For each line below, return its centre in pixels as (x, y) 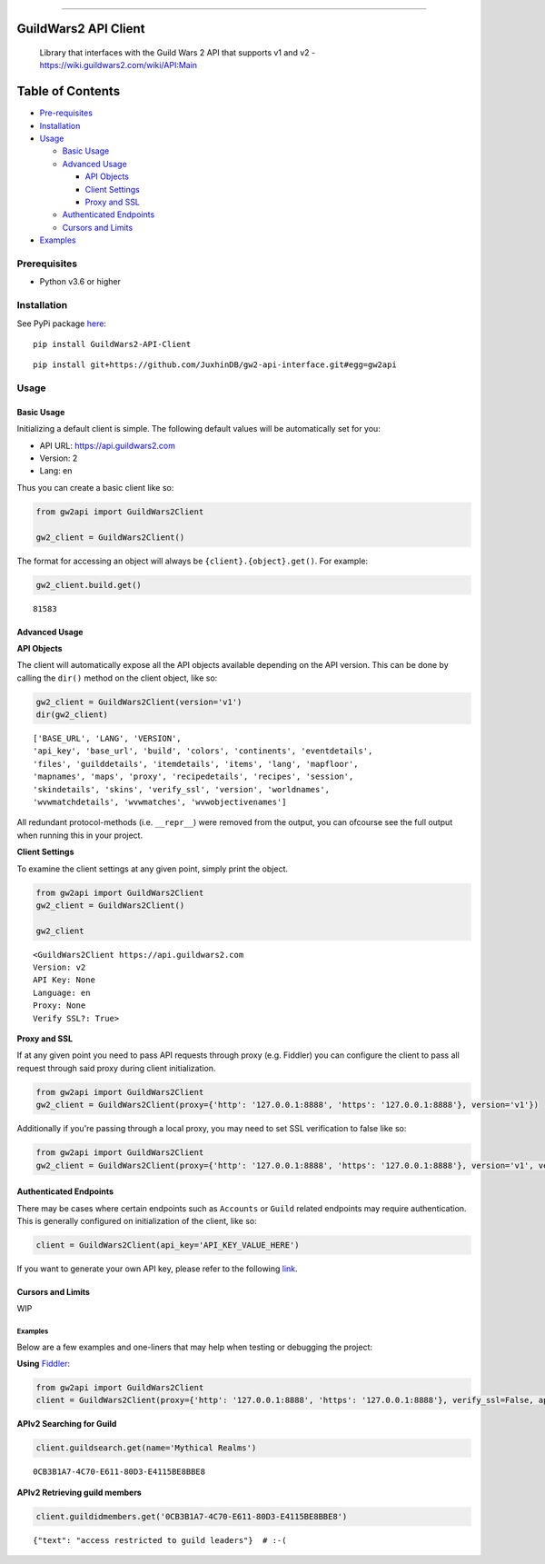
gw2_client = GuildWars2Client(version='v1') (139, 702)
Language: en (62, 992)
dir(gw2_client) (72, 715)
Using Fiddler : (44, 1364)
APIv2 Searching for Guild (67, 1424)
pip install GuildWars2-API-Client (112, 344)
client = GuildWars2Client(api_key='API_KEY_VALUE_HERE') (168, 1245)
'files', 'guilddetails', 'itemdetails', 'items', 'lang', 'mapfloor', (196, 764)
